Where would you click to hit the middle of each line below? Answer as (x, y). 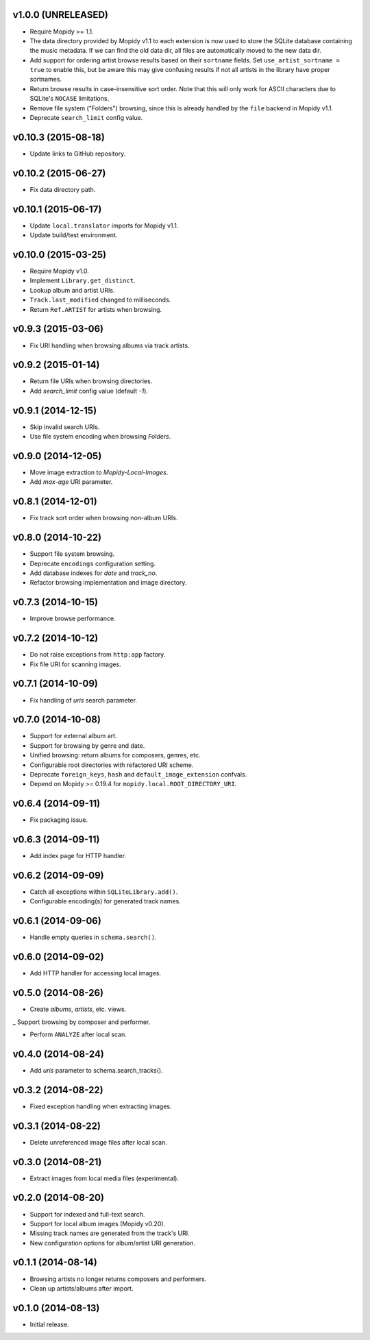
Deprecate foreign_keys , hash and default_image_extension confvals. (138, 774)
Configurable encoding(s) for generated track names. (105, 901)
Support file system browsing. (72, 554)
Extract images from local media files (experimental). (104, 1178)
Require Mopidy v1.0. (59, 271)
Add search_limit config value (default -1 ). (89, 391)
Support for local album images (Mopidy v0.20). (98, 1223)
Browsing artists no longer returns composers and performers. (118, 1279)
